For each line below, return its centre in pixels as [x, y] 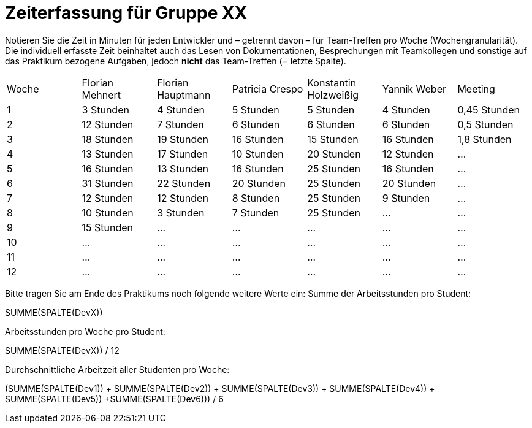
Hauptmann [184, 95]
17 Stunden [183, 154]
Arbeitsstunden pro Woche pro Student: [85, 331]
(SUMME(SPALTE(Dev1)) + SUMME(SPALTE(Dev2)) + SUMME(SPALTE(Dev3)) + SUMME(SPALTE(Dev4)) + [220, 388]
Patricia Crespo [268, 89]
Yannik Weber [414, 89]
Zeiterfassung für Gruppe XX [126, 13]
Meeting [476, 89]
